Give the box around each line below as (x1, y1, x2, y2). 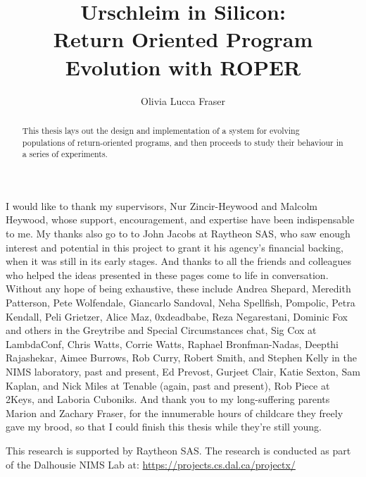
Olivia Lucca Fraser (141, 93, 225, 108)
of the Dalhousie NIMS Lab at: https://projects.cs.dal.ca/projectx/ (6, 457, 296, 471)
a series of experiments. (22, 148, 108, 160)
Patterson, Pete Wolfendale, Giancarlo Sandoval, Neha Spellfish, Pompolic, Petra (6, 295, 355, 310)
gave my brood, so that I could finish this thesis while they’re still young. (6, 419, 322, 434)
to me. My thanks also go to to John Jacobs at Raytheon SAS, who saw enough (6, 226, 351, 241)
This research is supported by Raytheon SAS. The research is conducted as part (6, 442, 351, 457)
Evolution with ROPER (65, 52, 301, 81)
